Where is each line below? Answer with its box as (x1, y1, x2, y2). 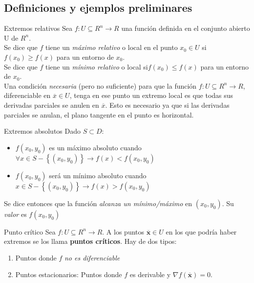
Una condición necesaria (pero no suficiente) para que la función (4, 80, 197, 91)
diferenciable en (4, 90, 51, 100)
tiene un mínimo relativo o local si (45, 61, 148, 71)
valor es (4, 209, 27, 219)
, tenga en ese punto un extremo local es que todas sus (69, 90, 233, 100)
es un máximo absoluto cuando (49, 142, 142, 152)
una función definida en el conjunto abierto (121, 23, 250, 33)
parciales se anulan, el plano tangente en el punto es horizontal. (4, 109, 194, 119)
